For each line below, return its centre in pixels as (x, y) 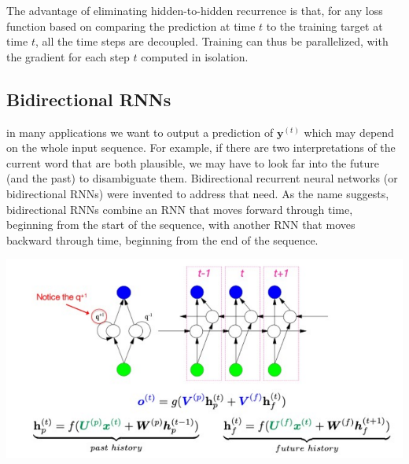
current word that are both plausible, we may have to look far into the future (193, 162)
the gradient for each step (68, 56)
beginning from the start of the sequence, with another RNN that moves (181, 225)
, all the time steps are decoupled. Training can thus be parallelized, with (212, 41)
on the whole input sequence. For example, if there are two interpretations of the (201, 147)
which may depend (349, 132)
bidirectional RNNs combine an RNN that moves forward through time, (180, 209)
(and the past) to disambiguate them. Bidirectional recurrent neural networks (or (202, 178)
